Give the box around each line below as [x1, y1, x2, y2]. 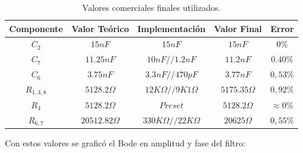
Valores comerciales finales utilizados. [82, 1, 221, 13]
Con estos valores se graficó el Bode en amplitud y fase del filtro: [5, 137, 245, 149]
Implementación [137, 22, 206, 34]
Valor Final [214, 22, 262, 34]
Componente [9, 22, 63, 34]
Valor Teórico [72, 22, 129, 34]
